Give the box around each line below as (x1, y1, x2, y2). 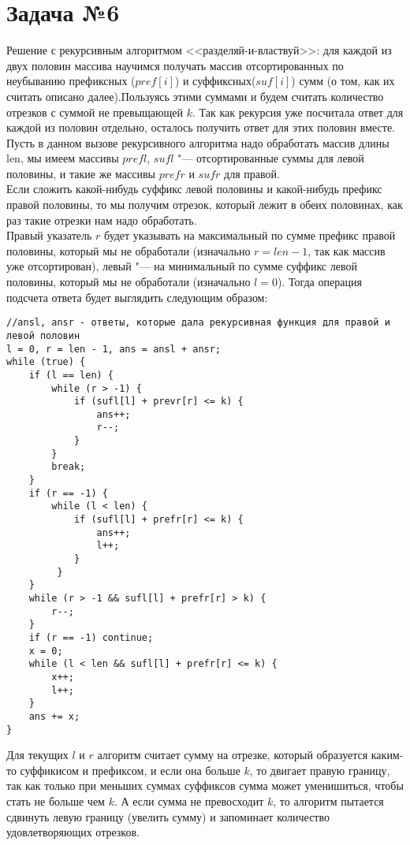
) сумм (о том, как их (291, 73, 395, 89)
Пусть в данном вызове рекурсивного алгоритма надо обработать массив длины (6, 134, 389, 151)
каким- (371, 746, 404, 763)
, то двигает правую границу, (249, 761, 390, 778)
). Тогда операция (277, 274, 362, 290)
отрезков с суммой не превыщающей (6, 103, 184, 120)
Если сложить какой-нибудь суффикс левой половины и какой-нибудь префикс (6, 181, 382, 197)
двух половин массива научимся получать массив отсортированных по (6, 57, 344, 73)
